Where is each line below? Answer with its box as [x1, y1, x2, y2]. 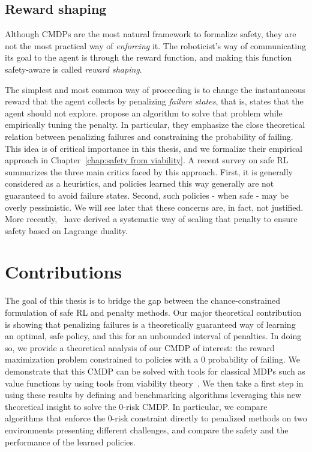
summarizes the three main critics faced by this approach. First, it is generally [5, 165, 293, 178]
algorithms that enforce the [5, 412, 105, 424]
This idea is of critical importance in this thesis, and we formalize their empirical [5, 142, 303, 154]
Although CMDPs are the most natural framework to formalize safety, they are [5, 28, 296, 40]
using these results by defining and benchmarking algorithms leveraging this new [5, 388, 302, 401]
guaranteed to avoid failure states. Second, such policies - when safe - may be [5, 188, 289, 201]
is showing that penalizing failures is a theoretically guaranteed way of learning [5, 318, 296, 330]
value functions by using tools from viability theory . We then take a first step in [5, 376, 304, 389]
